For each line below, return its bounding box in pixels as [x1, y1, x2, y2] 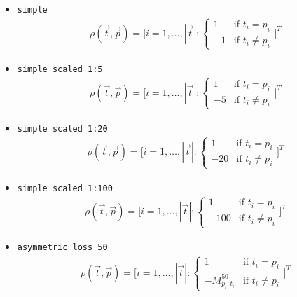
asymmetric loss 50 [17, 242, 108, 253]
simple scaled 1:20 [17, 123, 108, 134]
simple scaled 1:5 [17, 64, 103, 74]
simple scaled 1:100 [17, 183, 113, 193]
